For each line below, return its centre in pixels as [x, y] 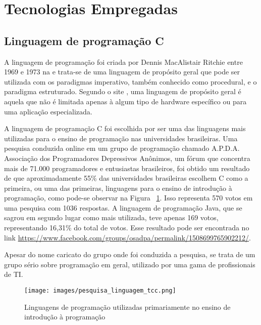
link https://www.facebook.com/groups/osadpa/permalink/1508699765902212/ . [127, 237]
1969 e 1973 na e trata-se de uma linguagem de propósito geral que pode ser [122, 72]
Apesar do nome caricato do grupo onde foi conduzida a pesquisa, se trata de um [130, 254]
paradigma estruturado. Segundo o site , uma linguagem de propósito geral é [123, 91]
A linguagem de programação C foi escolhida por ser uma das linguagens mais [125, 128]
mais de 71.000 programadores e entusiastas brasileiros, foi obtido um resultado [127, 168]
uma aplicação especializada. [48, 111]
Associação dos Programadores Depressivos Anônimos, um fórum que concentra [127, 158]
